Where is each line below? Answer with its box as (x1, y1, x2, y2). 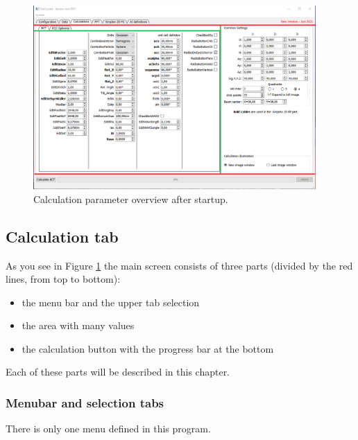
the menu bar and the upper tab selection (22, 294, 200, 309)
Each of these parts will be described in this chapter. (6, 364, 230, 379)
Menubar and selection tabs (6, 394, 164, 411)
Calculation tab (6, 225, 119, 247)
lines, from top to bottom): (6, 272, 121, 286)
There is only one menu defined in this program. (6, 421, 211, 436)
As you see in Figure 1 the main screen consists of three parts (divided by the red (6, 258, 353, 272)
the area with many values (22, 318, 135, 333)
